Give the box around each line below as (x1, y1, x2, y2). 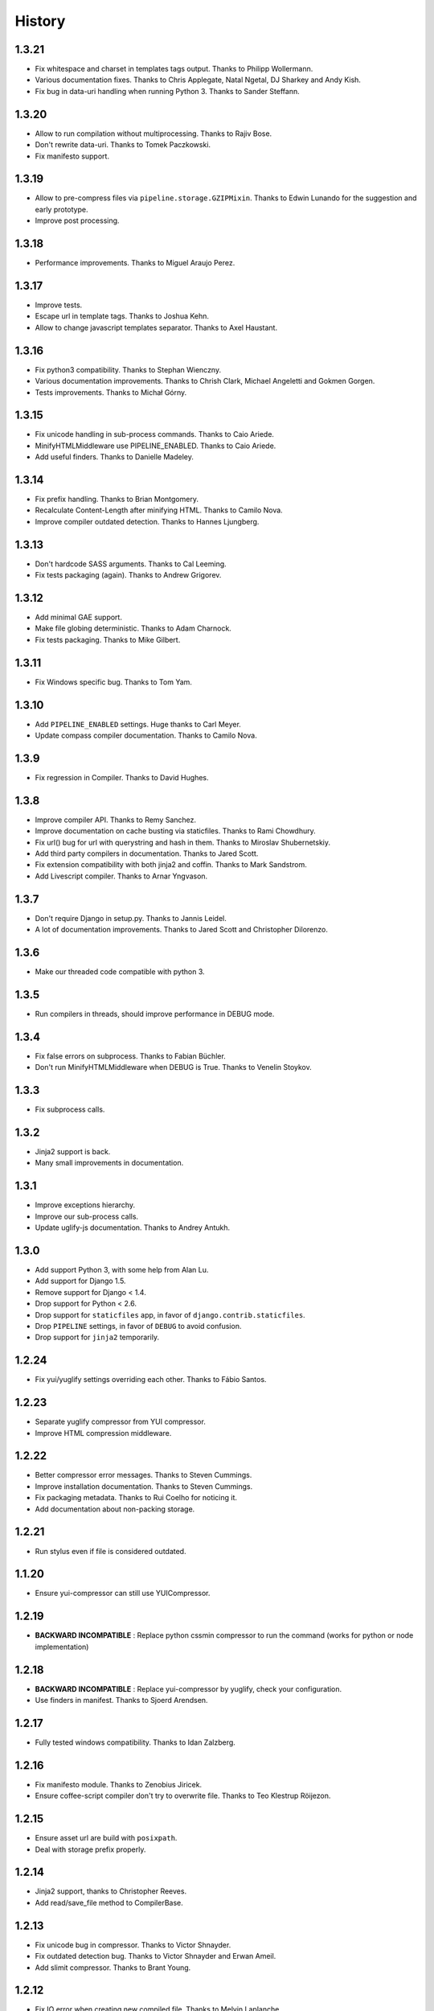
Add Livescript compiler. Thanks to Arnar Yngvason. (35, 871, 208, 881)
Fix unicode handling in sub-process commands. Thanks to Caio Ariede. (35, 430, 275, 439)
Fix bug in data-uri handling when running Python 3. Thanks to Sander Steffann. (35, 86, 301, 96)
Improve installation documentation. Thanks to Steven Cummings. (35, 1481, 253, 1491)
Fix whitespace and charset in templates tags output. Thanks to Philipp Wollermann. (35, 64, 313, 74)
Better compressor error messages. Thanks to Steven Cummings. (35, 1470, 252, 1480)
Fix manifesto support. (35, 151, 110, 161)
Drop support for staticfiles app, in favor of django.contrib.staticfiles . (35, 1310, 305, 1319)
